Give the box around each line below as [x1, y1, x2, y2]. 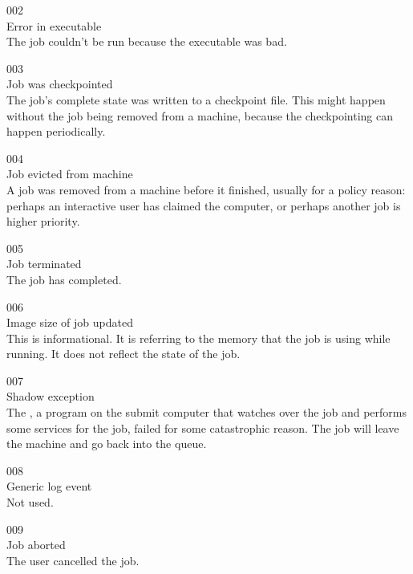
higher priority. [6, 213, 80, 230]
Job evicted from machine [6, 165, 133, 182]
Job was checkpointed [6, 75, 113, 92]
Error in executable [6, 17, 102, 34]
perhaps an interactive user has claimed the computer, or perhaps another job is [6, 197, 401, 214]
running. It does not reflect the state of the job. [6, 345, 241, 362]
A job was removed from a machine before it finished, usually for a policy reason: [6, 181, 406, 197]
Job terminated [6, 255, 82, 272]
